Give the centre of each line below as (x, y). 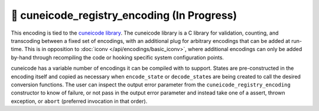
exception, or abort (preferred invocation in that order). (79, 101)
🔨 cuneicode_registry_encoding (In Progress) (124, 15)
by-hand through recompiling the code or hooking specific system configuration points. (118, 57)
